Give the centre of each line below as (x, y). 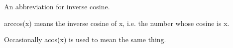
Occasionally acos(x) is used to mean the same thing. (85, 39)
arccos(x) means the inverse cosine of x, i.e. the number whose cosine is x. (117, 23)
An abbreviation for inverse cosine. (57, 6)
